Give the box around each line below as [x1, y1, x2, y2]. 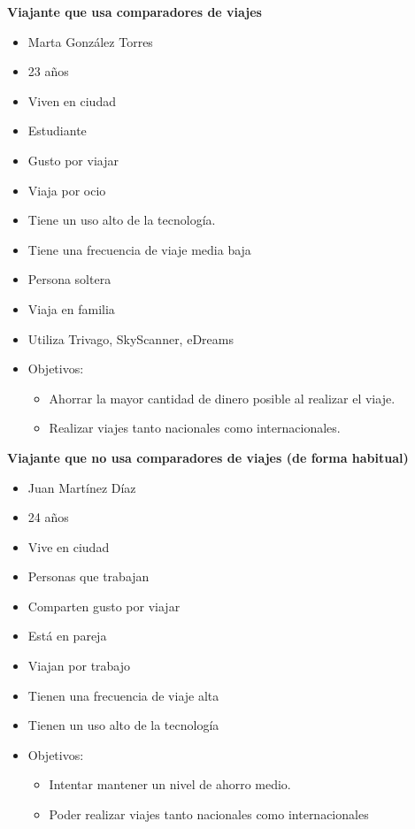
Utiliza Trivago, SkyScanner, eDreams [27, 329, 234, 348]
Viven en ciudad [27, 91, 116, 110]
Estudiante [27, 121, 87, 140]
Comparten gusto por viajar [27, 596, 181, 615]
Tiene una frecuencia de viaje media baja [27, 240, 251, 258]
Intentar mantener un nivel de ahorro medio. [49, 775, 291, 794]
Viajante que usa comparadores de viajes [7, 3, 262, 20]
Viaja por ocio [27, 180, 106, 199]
